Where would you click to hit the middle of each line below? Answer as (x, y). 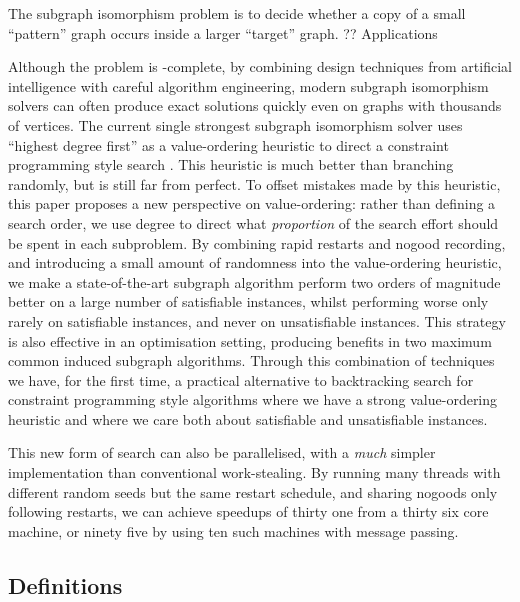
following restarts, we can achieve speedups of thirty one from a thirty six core (248, 511)
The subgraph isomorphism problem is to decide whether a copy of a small (237, 13)
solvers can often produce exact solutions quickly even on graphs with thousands (255, 105)
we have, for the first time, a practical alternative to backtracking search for (241, 379)
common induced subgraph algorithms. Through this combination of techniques (251, 360)
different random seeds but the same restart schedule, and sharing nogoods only (253, 491)
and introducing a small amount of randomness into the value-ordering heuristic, (255, 262)
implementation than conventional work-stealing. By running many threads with (254, 472)
